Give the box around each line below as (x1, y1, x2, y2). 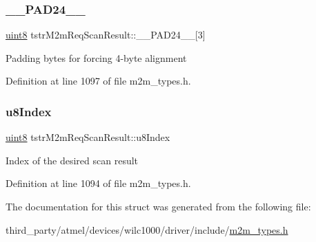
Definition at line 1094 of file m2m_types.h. (6, 176, 191, 190)
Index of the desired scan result (6, 153, 139, 167)
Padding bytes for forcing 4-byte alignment (6, 50, 187, 65)
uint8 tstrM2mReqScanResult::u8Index (6, 130, 170, 144)
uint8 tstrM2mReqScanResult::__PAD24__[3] (6, 27, 206, 42)
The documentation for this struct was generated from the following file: (6, 199, 311, 213)
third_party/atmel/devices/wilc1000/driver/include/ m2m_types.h (6, 222, 288, 236)
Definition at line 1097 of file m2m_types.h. (6, 74, 191, 88)
